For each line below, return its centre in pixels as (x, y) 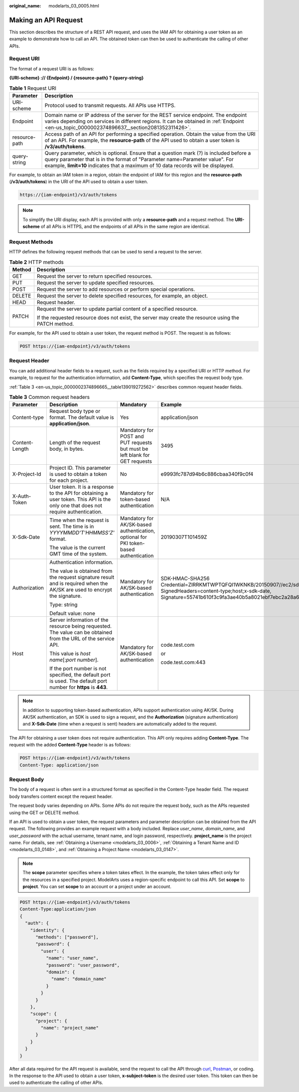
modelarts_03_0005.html (74, 6)
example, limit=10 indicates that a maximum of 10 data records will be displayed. (139, 166)
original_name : (25, 6)
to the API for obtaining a (79, 493)
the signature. (66, 596)
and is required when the (79, 583)
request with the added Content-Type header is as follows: (70, 745)
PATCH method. (55, 324)
